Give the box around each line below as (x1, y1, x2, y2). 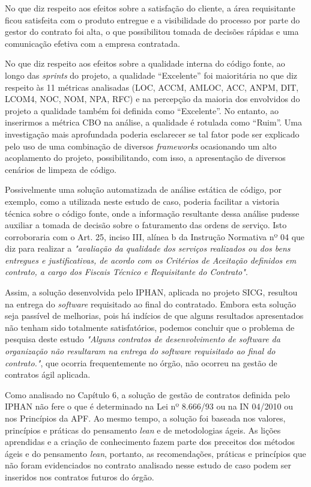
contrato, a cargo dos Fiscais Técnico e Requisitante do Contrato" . (5, 265, 248, 278)
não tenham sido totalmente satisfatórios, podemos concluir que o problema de (5, 321, 295, 333)
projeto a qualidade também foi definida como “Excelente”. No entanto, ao (5, 104, 279, 116)
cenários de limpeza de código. (5, 163, 116, 175)
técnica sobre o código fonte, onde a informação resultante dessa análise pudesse (5, 207, 300, 219)
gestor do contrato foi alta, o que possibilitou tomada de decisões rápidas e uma (5, 25, 299, 38)
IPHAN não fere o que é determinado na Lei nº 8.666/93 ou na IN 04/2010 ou (5, 400, 293, 413)
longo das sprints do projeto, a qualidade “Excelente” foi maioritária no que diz (5, 68, 298, 81)
